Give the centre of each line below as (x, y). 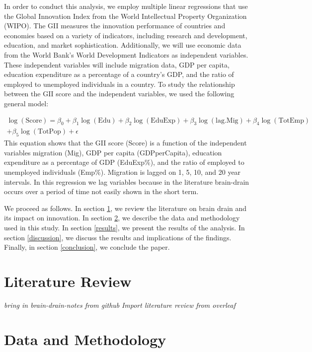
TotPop (49, 132)
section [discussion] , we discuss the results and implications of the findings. (118, 237)
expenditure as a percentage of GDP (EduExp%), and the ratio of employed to (124, 162)
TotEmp (291, 120)
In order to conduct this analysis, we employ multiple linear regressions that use (126, 6)
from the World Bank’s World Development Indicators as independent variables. (126, 54)
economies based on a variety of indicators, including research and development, (126, 35)
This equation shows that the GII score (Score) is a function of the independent (125, 143)
